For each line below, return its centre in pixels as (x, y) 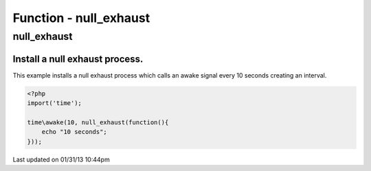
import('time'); (55, 103)
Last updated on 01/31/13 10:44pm (61, 159)
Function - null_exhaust (81, 18)
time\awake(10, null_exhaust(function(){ (98, 122)
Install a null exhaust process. (78, 59)
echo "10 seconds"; (75, 132)
